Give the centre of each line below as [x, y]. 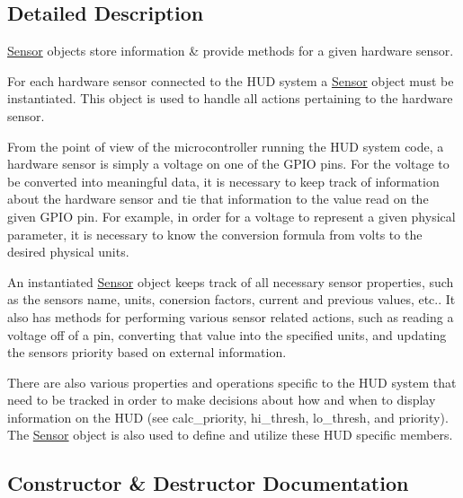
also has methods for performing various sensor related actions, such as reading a [231, 316]
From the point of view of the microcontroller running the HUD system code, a [226, 146]
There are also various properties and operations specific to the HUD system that [232, 382]
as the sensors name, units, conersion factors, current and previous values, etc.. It [231, 299]
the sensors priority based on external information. [147, 352]
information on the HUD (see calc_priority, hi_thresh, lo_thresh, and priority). [228, 417]
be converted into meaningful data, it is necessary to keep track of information [223, 181]
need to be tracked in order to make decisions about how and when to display [222, 400]
